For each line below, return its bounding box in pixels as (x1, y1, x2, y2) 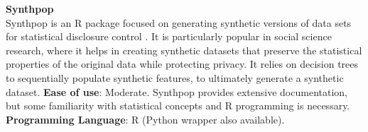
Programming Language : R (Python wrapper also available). (6, 112, 285, 126)
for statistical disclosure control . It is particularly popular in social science (6, 29, 332, 44)
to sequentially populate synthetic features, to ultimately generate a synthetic (6, 70, 344, 85)
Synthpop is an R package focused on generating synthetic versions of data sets (6, 15, 352, 30)
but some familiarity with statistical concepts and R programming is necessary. (6, 98, 350, 113)
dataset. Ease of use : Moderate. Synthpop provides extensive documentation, (6, 84, 347, 99)
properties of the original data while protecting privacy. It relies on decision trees (6, 56, 359, 71)
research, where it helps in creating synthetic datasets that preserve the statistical (6, 42, 362, 57)
